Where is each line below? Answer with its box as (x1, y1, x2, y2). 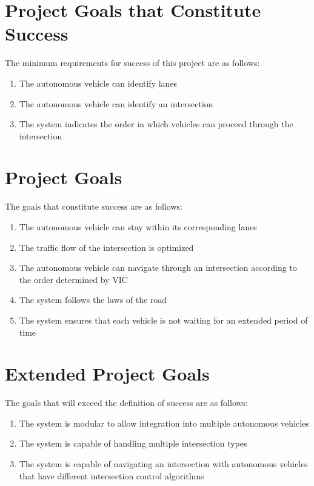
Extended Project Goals (5, 361, 210, 386)
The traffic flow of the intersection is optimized (19, 241, 194, 253)
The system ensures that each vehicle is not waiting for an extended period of (19, 313, 308, 326)
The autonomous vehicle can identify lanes (19, 76, 178, 89)
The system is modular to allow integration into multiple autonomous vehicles (19, 416, 309, 429)
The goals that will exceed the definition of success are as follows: (5, 396, 249, 409)
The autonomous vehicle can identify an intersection (19, 97, 213, 110)
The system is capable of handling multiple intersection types (19, 437, 247, 450)
